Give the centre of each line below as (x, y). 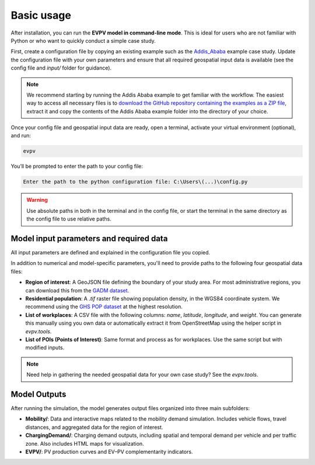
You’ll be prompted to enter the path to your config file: (77, 166)
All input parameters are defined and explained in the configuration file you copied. (111, 253)
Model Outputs (38, 394)
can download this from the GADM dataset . (77, 290)
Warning (37, 200)
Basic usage (41, 15)
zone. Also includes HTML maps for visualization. (85, 443)
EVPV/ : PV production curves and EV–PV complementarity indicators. (109, 452)
